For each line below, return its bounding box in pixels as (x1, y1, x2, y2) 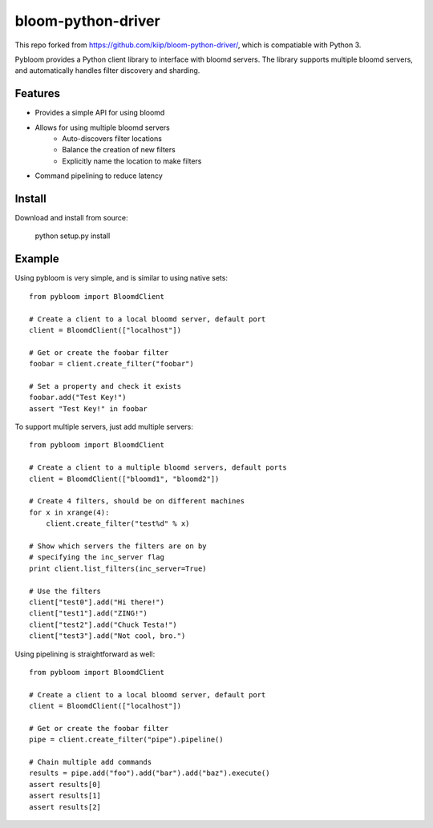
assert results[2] (29, 802, 102, 811)
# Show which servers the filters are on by (29, 541, 208, 551)
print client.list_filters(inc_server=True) (29, 563, 208, 573)
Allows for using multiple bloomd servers (34, 123, 170, 132)
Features (14, 87, 60, 100)
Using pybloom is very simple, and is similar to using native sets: (14, 273, 229, 283)
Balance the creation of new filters (62, 145, 176, 155)
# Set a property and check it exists (29, 382, 182, 390)
